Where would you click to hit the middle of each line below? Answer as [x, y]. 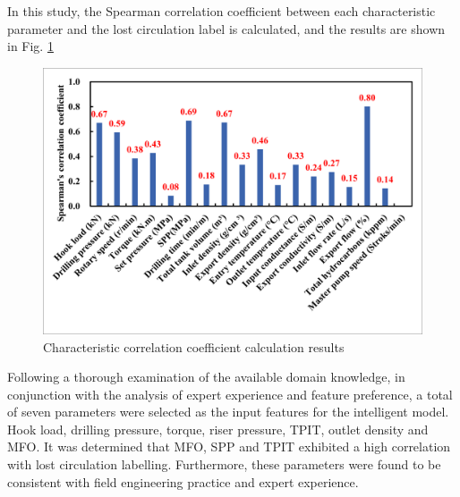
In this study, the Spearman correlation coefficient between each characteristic [221, 11]
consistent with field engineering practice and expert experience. [183, 481]
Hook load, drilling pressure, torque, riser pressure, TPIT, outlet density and [218, 429]
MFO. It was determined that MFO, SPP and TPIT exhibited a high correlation [229, 446]
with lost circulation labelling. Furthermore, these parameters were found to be [224, 464]
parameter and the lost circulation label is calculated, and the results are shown [226, 28]
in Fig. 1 [30, 46]
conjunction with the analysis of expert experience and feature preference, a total [230, 394]
